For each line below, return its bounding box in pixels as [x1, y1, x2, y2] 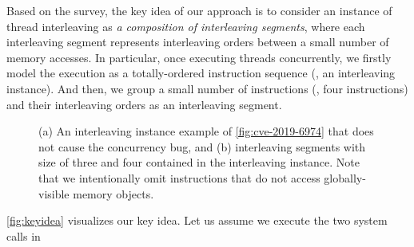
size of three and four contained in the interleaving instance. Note [38, 154, 360, 171]
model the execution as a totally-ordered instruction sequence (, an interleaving [6, 65, 396, 81]
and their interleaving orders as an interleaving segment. [6, 96, 282, 112]
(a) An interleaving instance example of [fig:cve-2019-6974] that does [38, 123, 374, 139]
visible [38, 185, 70, 202]
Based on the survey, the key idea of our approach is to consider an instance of [6, 2, 392, 18]
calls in [6, 227, 41, 244]
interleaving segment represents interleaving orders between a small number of [6, 33, 389, 50]
